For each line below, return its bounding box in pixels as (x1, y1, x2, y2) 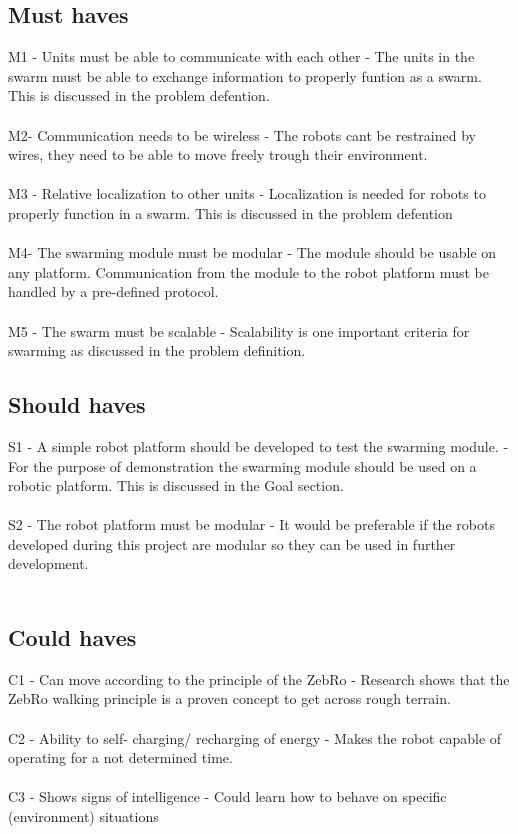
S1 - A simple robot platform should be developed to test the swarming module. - (8, 435, 509, 456)
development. (8, 553, 89, 574)
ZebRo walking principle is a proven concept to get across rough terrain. (8, 688, 451, 709)
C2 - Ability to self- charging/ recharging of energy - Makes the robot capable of (8, 727, 502, 748)
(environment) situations (8, 806, 159, 827)
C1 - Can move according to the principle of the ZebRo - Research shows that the (8, 668, 510, 689)
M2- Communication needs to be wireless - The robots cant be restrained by (8, 124, 476, 145)
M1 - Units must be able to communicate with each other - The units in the (8, 46, 475, 67)
